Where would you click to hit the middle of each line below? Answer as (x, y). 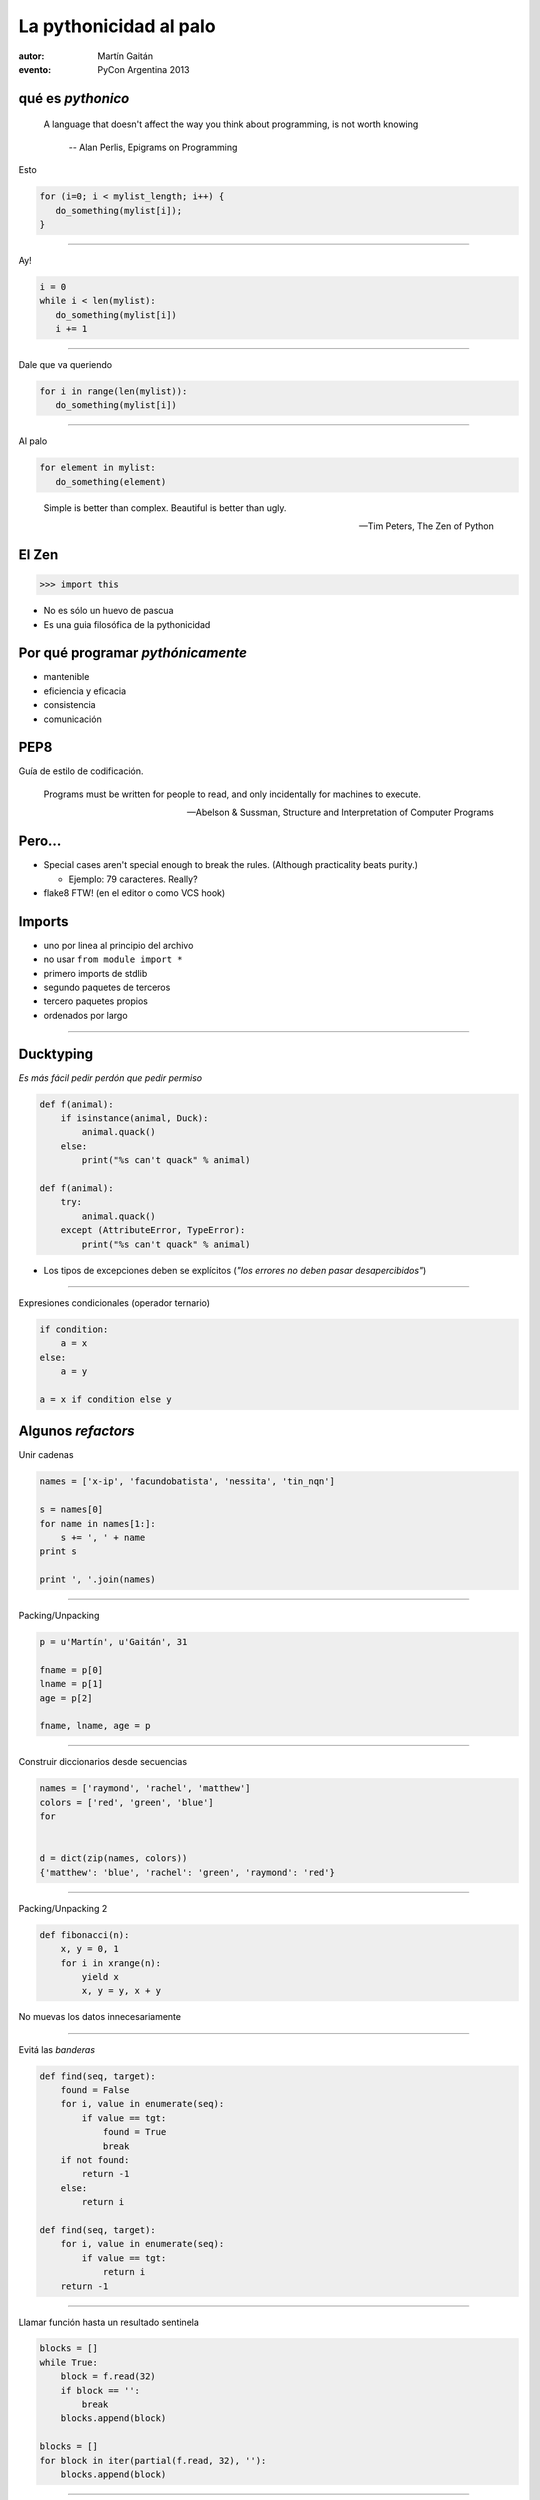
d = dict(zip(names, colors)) (113, 1858)
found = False (95, 2090)
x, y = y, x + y (121, 1991)
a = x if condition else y (105, 1399)
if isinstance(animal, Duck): (134, 1118)
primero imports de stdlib (95, 973)
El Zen (38, 554)
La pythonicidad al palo (117, 26)
